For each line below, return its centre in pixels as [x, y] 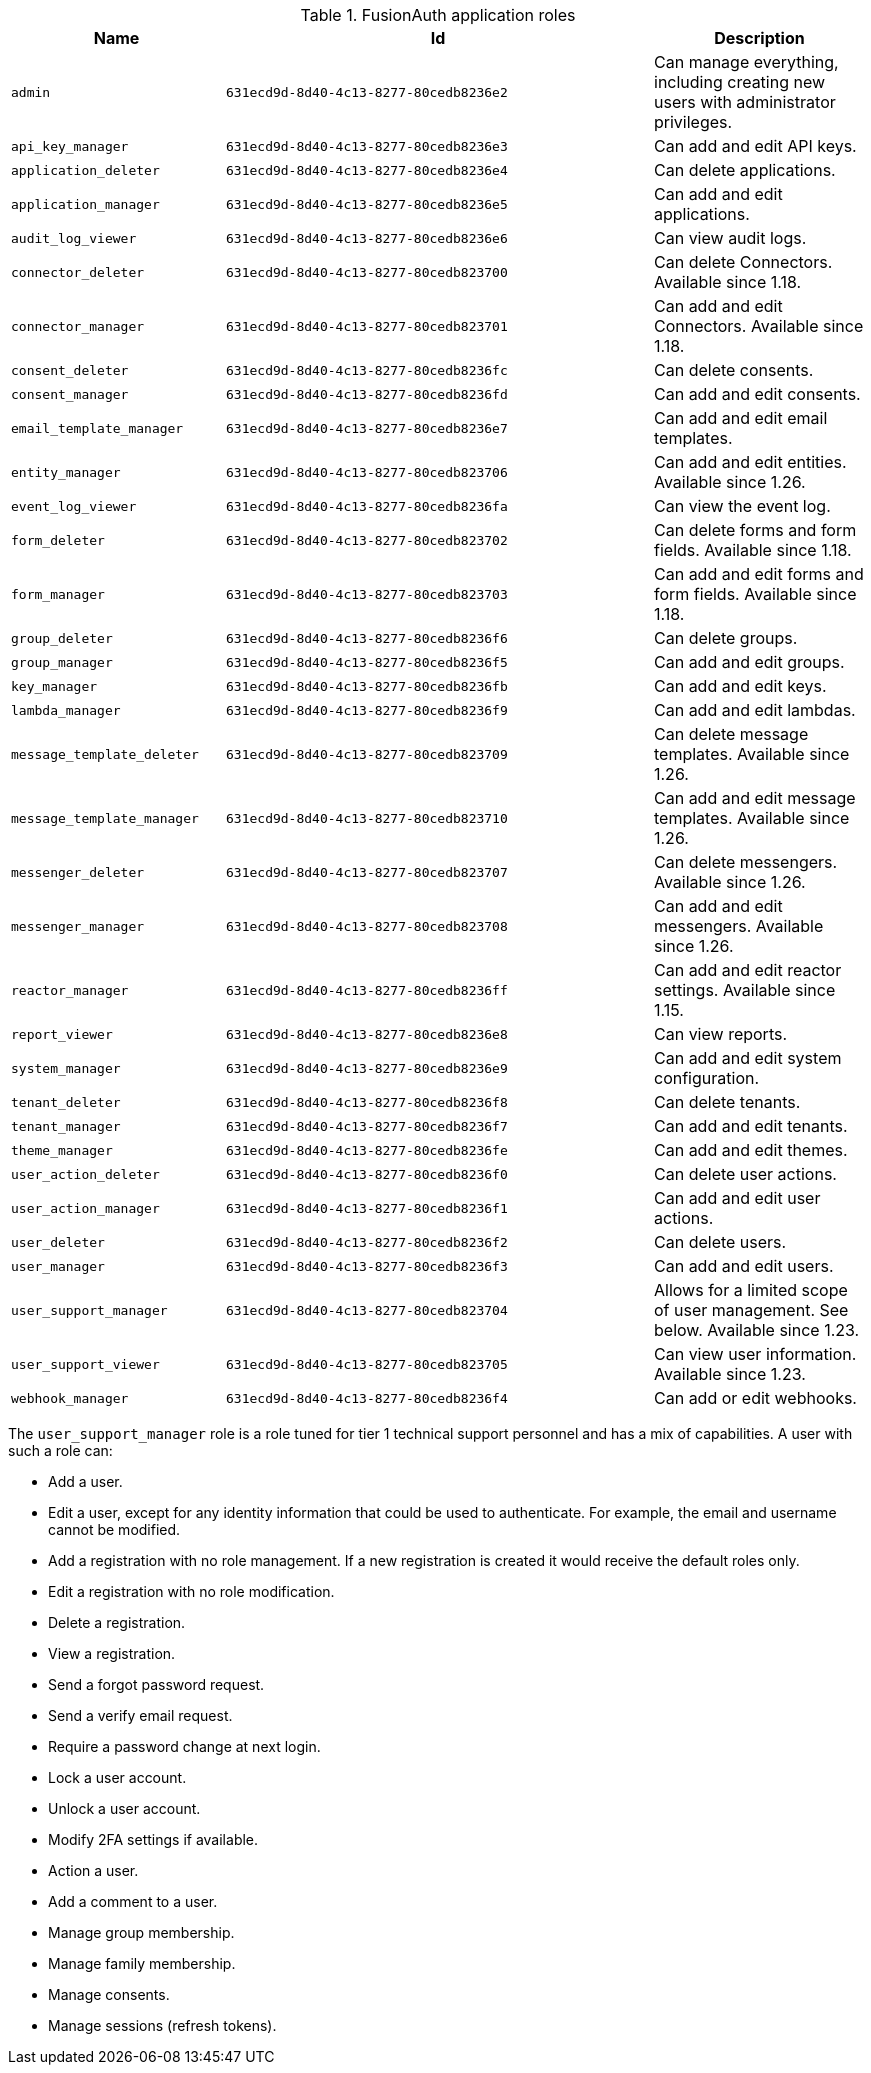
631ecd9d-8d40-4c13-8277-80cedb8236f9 [367, 710]
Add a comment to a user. [133, 1901]
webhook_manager [70, 1398]
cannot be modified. [114, 1529]
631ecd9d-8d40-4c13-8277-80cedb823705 [367, 1364]
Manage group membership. [141, 1932]
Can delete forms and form [755, 530]
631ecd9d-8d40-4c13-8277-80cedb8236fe [367, 1150]
